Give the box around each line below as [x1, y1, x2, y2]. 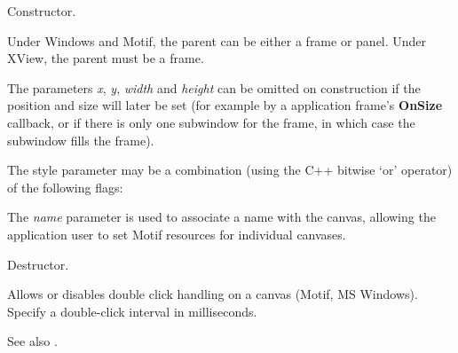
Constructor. [7, 2, 76, 20]
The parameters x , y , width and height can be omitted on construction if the [7, 78, 421, 97]
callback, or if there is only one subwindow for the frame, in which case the [7, 113, 415, 131]
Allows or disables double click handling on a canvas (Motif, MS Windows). [7, 285, 418, 303]
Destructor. [7, 255, 69, 273]
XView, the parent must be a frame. [7, 49, 204, 67]
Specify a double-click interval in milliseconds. [7, 302, 257, 320]
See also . [7, 332, 58, 350]
